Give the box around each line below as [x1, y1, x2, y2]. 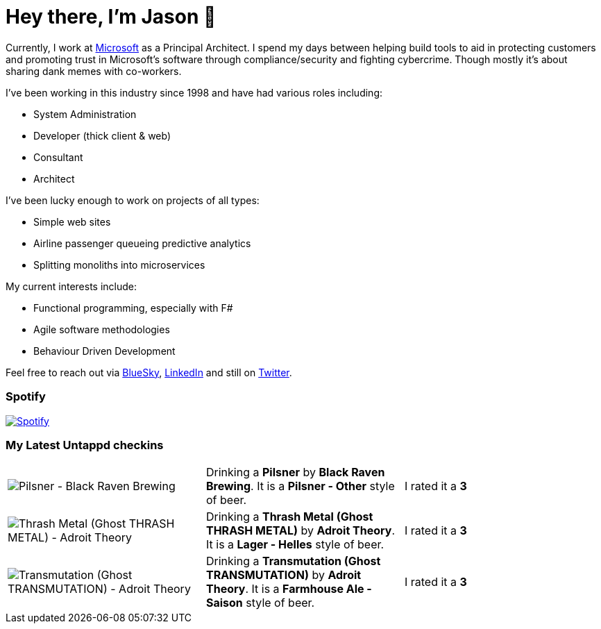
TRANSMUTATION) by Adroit [205, 568, 362, 582]
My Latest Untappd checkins [6, 437, 164, 452]
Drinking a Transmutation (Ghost [205, 554, 381, 569]
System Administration [33, 108, 137, 120]
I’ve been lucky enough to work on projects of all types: [6, 194, 260, 206]
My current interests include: [6, 280, 137, 292]
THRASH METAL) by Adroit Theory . [205, 523, 396, 538]
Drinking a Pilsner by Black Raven [205, 465, 385, 480]
